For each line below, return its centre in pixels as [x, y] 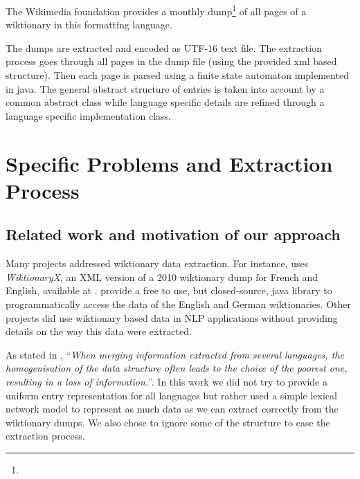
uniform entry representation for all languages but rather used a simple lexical [171, 395]
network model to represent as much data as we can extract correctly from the [172, 409]
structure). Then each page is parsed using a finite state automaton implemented [177, 75]
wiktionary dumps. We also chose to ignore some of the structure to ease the [168, 422]
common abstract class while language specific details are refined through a [165, 102]
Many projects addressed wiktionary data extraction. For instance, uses [157, 263]
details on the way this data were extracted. [99, 331]
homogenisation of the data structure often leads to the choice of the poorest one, [177, 368]
